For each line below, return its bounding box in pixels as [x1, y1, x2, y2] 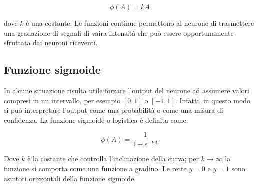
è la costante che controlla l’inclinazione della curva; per [27, 153, 199, 164]
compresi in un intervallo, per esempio [4, 95, 121, 105]
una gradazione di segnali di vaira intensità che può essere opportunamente [4, 27, 234, 38]
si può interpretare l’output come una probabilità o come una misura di [4, 105, 223, 115]
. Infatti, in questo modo [175, 95, 251, 105]
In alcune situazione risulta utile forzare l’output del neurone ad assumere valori [4, 85, 249, 95]
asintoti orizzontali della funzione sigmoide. [4, 173, 136, 183]
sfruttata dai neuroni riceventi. [4, 37, 98, 48]
